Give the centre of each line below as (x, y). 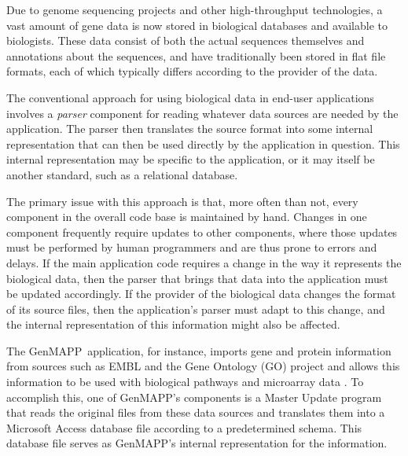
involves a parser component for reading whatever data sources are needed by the (202, 113)
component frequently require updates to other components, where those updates (202, 232)
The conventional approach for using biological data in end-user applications (190, 97)
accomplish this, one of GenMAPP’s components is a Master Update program (194, 397)
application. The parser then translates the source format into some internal (190, 129)
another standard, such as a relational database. (122, 174)
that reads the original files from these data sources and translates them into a (196, 412)
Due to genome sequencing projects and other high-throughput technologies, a (195, 9)
